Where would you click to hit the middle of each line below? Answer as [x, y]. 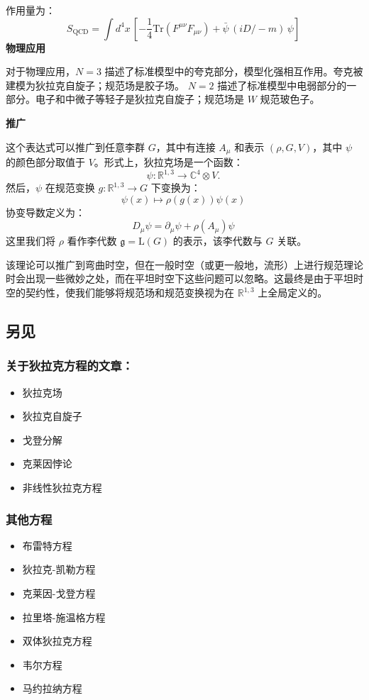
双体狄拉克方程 [57, 641]
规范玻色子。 [290, 99]
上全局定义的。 [293, 293]
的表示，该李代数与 [217, 241]
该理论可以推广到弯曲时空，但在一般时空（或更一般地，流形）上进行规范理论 [184, 264]
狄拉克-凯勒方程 [59, 569]
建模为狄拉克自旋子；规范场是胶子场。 [95, 85]
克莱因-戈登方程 [59, 593]
